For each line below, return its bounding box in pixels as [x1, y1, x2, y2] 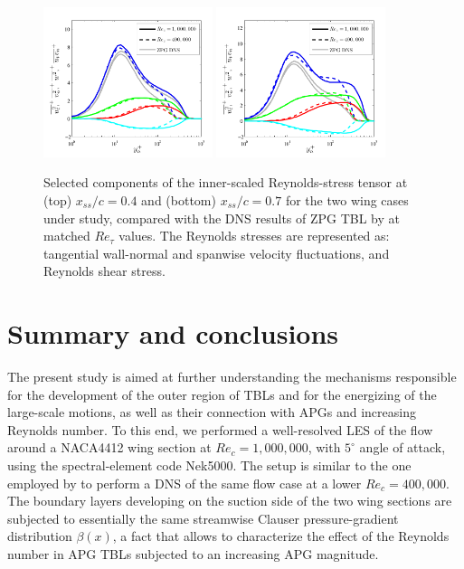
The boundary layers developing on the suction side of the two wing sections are [7, 491, 452, 510]
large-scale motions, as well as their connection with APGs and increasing [7, 403, 416, 422]
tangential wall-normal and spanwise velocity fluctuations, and [43, 243, 390, 262]
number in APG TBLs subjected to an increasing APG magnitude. [7, 545, 379, 564]
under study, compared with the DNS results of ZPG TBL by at [43, 208, 401, 227]
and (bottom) [141, 191, 216, 209]
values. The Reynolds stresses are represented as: [118, 226, 390, 245]
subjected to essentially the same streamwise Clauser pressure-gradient [7, 508, 399, 527]
